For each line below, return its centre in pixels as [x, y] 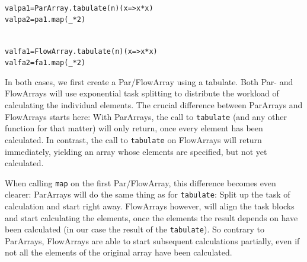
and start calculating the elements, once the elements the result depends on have [151, 217]
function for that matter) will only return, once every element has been [134, 128]
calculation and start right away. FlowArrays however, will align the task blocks [150, 206]
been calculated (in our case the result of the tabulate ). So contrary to [135, 229]
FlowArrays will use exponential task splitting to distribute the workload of [142, 93]
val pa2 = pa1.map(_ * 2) [45, 20]
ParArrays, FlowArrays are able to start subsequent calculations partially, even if [152, 240]
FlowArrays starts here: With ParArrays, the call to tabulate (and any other [146, 116]
